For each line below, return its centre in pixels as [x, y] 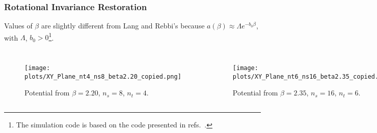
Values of [18, 26]
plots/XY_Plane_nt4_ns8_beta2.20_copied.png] [103, 76]
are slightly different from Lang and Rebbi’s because [123, 26]
